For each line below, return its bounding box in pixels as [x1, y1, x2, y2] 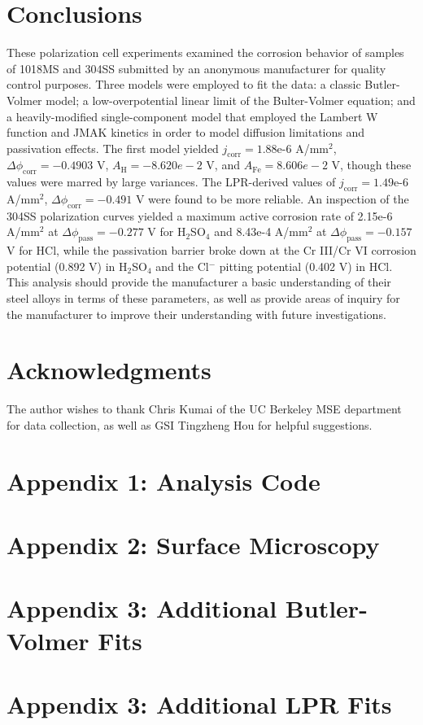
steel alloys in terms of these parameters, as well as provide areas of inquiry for [7, 290, 400, 307]
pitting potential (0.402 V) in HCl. [219, 257, 393, 274]
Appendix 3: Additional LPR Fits [7, 688, 392, 721]
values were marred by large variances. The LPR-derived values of [7, 173, 336, 190]
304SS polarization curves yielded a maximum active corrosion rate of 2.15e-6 [7, 207, 393, 224]
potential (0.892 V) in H [7, 257, 128, 274]
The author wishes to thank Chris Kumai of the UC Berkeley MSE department [7, 400, 402, 417]
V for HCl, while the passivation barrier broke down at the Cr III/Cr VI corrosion [7, 242, 416, 259]
